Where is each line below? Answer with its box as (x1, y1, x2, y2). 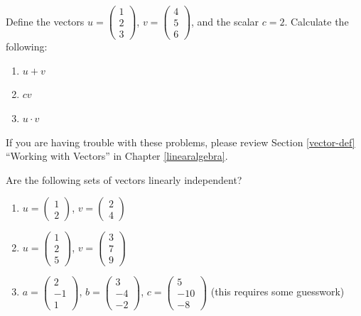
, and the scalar (191, 13, 259, 28)
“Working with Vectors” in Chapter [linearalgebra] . (6, 148, 228, 163)
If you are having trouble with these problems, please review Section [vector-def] (6, 134, 355, 149)
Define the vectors (6, 13, 85, 28)
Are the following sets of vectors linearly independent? (6, 172, 242, 187)
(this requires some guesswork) (210, 284, 345, 299)
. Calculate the (284, 13, 349, 28)
